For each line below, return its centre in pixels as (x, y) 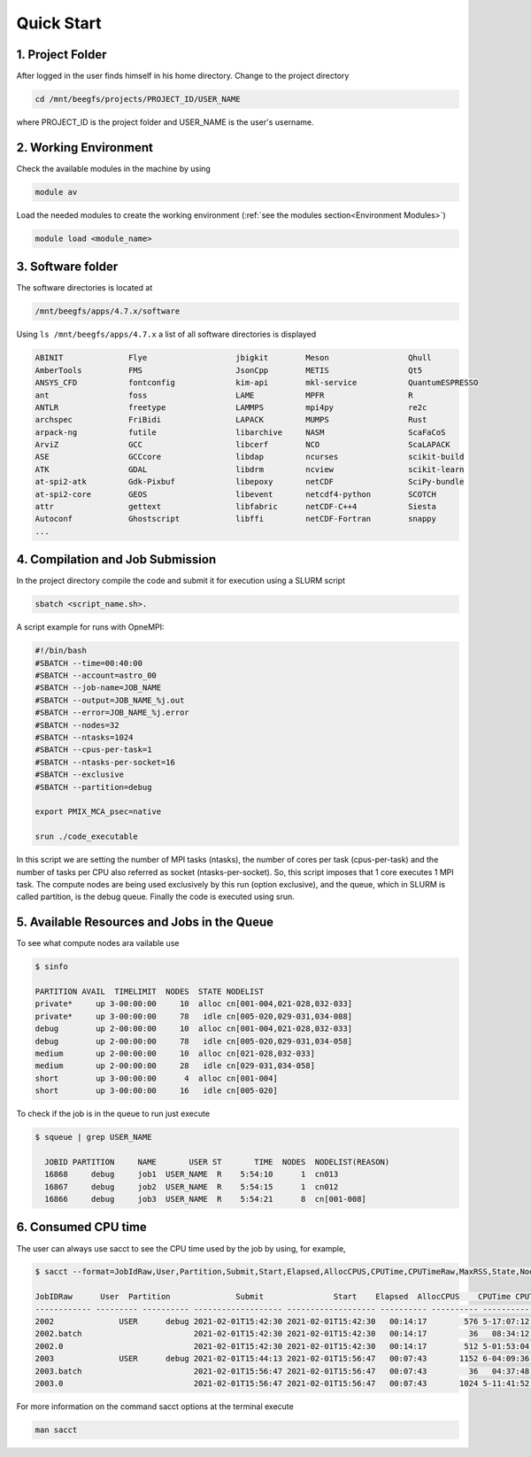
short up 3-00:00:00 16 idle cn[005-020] (156, 1091)
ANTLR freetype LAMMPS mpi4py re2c (231, 407)
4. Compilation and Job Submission (116, 559)
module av (56, 192)
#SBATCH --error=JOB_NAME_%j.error (112, 713)
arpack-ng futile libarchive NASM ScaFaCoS (240, 432)
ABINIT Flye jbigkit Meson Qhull (234, 358)
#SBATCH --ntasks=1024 (84, 737)
